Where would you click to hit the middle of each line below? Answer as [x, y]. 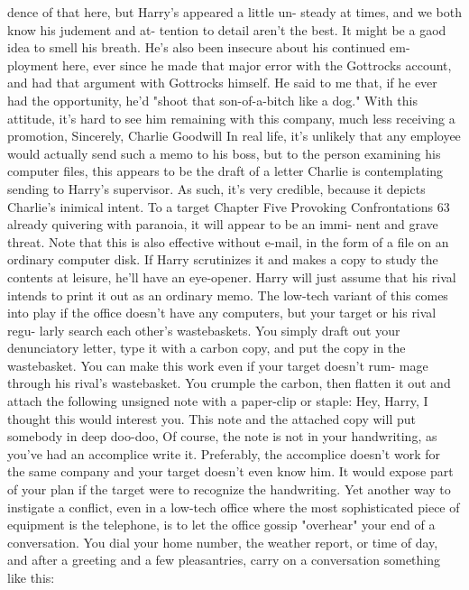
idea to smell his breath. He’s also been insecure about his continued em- [209, 47]
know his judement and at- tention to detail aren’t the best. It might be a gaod [227, 29]
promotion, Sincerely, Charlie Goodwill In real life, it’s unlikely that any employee [234, 136]
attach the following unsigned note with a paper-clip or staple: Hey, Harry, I [218, 401]
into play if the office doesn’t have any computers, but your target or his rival [222, 313]
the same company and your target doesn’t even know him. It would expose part [230, 471]
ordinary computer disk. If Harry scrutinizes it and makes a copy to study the [223, 259]
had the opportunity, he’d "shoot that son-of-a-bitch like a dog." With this [212, 100]
